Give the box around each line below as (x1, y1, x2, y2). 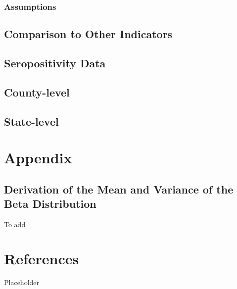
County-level (4, 84, 70, 99)
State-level (4, 113, 59, 129)
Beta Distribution (4, 196, 96, 211)
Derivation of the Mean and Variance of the (4, 181, 234, 196)
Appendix (4, 147, 72, 168)
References (4, 248, 79, 268)
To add (4, 219, 26, 229)
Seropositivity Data (4, 55, 106, 71)
